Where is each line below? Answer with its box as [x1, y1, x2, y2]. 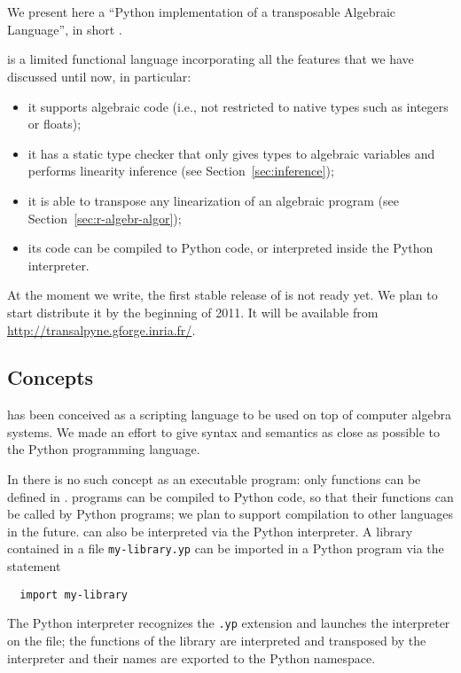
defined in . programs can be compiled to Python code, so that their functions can [7, 487, 454, 505]
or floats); [27, 114, 82, 133]
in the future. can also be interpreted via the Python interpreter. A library [7, 521, 413, 540]
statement [7, 557, 61, 575]
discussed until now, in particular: [7, 67, 191, 85]
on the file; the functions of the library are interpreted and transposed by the [7, 631, 426, 650]
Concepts [7, 364, 94, 391]
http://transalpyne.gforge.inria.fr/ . [7, 320, 196, 339]
